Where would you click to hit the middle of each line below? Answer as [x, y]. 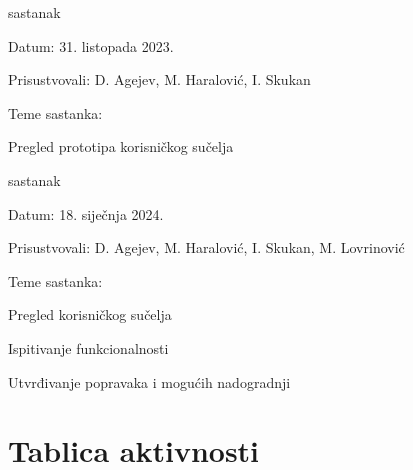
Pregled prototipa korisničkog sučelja [121, 146]
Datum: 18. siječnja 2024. [86, 213]
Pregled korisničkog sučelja [90, 314]
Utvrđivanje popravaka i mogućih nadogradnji [149, 381]
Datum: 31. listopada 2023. [91, 45]
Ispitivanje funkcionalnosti [88, 347]
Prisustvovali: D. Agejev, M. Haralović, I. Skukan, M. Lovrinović [206, 247]
